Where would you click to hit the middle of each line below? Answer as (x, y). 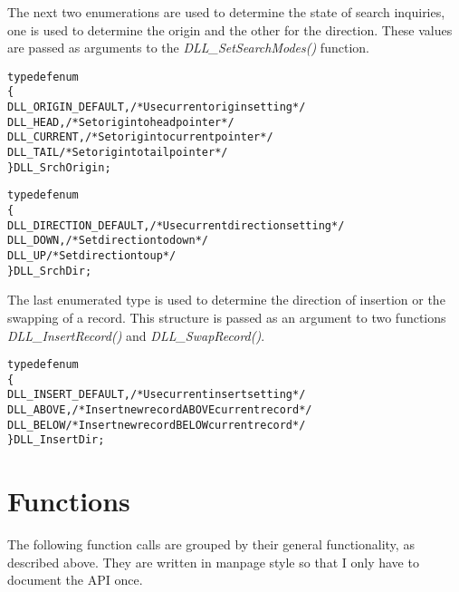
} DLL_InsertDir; (56, 440)
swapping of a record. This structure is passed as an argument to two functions (227, 317)
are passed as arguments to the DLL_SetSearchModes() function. (188, 48)
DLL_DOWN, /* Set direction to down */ (108, 241)
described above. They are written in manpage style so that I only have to (213, 562)
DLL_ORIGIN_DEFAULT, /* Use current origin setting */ (157, 107)
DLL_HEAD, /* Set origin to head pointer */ (121, 122)
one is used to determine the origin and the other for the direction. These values (230, 29)
